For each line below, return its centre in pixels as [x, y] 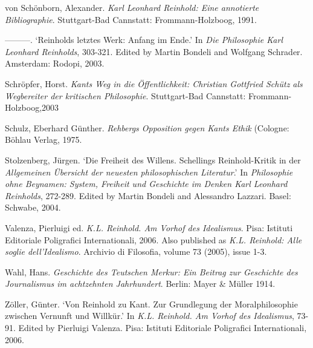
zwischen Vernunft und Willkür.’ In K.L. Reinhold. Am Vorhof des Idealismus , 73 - [157, 316]
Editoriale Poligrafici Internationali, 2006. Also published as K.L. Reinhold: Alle [153, 239]
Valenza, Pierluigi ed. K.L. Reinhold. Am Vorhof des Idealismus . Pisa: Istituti [149, 227]
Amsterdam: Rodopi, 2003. [55, 63]
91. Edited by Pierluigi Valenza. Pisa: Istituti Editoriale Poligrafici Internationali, [156, 328]
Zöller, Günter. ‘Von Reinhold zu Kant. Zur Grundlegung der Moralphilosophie [151, 304]
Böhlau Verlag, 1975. [44, 140]
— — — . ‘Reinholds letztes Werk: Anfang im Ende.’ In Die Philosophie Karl [144, 40]
